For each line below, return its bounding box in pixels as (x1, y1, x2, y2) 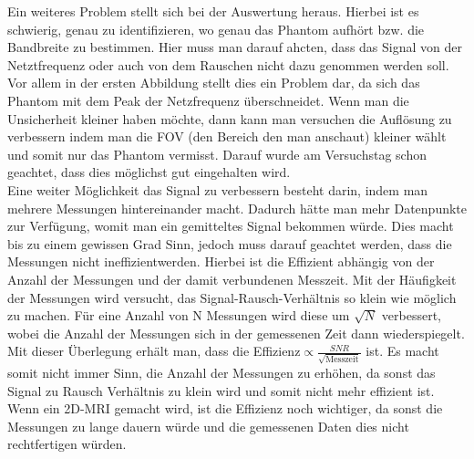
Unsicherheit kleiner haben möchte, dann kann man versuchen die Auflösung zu (7, 109, 452, 128)
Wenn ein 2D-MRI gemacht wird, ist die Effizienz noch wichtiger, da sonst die (7, 399, 443, 418)
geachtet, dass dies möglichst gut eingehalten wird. (7, 162, 291, 182)
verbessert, (381, 306, 442, 325)
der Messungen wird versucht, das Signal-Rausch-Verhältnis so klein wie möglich (7, 287, 457, 307)
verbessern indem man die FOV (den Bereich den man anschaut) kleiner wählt (7, 127, 447, 146)
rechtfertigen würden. (7, 434, 127, 454)
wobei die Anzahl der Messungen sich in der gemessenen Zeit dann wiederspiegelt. (7, 323, 465, 342)
